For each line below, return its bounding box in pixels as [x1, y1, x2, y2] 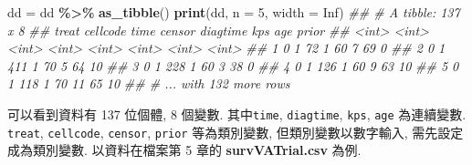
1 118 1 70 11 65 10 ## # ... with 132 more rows [7, 74, 290, 93]
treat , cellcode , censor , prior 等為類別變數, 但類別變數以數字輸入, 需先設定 [7, 122, 464, 141]
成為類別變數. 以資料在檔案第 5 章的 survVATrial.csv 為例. [7, 140, 362, 160]
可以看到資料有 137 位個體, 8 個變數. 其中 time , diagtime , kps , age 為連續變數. [7, 104, 467, 123]
